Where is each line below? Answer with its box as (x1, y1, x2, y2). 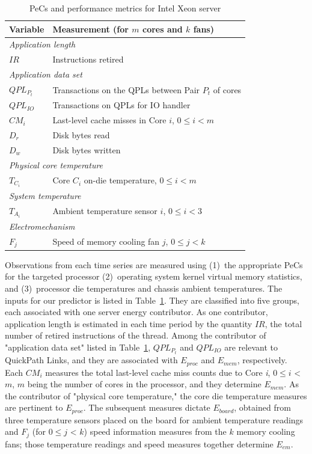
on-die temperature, (84, 174, 157, 186)
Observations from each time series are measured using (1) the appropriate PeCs (5, 258, 303, 271)
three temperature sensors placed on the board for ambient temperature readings (5, 413, 304, 426)
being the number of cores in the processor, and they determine (27, 378, 262, 390)
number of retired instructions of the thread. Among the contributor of (5, 329, 266, 342)
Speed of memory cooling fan (52, 235, 160, 248)
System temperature (9, 189, 81, 201)
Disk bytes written (52, 143, 121, 156)
